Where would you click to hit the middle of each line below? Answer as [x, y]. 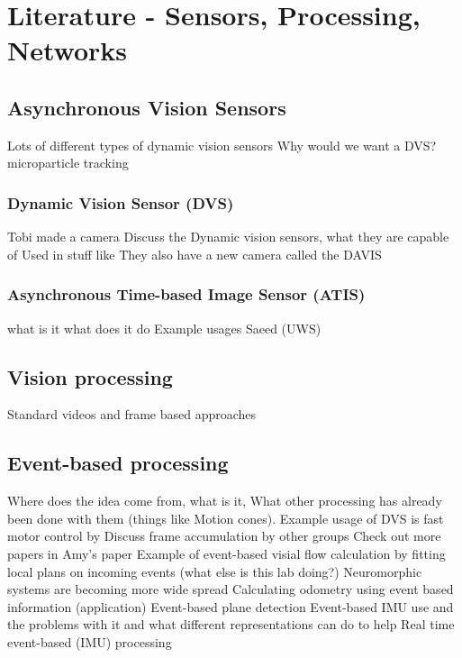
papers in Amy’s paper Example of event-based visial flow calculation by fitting [226, 553]
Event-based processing [118, 463]
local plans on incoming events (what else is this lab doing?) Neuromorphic [215, 571]
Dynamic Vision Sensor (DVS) [121, 202]
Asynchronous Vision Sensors [147, 107]
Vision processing [90, 376]
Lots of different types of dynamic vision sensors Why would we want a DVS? [222, 145]
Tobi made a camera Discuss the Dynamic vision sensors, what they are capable [228, 237]
